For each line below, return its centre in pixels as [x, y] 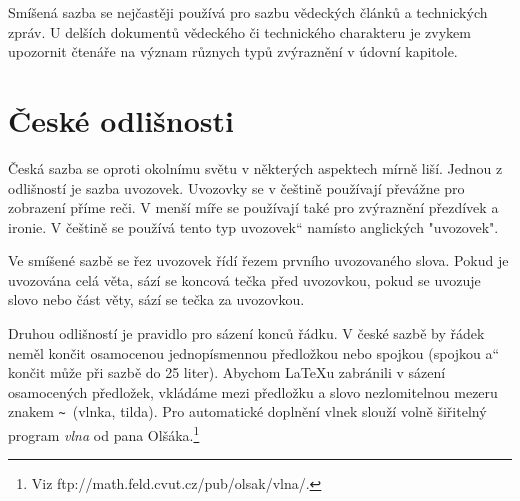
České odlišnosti [121, 119]
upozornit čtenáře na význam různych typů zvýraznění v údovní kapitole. [233, 51]
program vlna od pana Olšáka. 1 [104, 433]
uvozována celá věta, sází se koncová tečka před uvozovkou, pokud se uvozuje [244, 279]
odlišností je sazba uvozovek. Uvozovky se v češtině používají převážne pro [236, 187]
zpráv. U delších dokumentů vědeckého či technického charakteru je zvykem [239, 31]
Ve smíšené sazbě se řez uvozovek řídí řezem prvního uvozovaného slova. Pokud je [258, 260]
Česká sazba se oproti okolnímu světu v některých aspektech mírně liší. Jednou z [255, 167]
